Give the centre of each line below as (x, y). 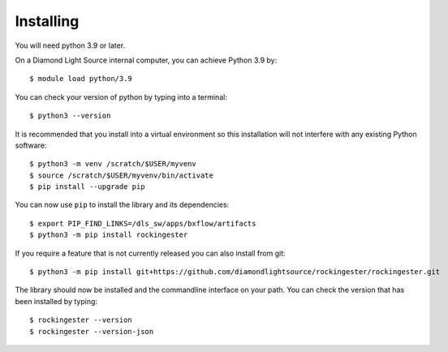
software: (31, 145)
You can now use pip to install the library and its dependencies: (122, 205)
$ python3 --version (70, 116)
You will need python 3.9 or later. (70, 45)
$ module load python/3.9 (81, 79)
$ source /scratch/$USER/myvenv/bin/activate (122, 175)
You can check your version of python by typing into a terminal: (121, 97)
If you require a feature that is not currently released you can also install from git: (150, 253)
